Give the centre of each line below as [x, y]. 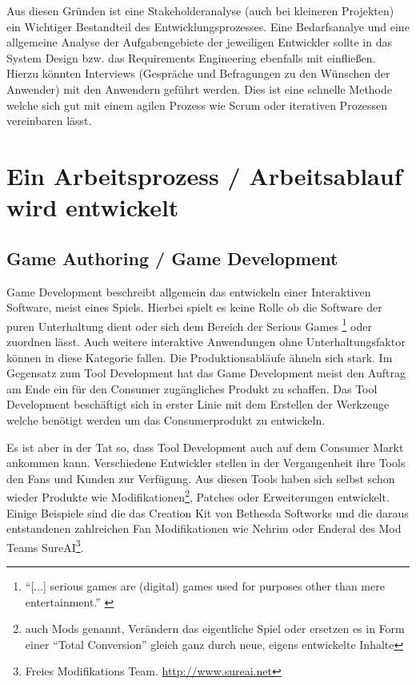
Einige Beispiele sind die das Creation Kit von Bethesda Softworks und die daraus [208, 512]
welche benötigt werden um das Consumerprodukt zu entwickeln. [166, 419]
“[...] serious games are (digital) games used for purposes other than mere [205, 585]
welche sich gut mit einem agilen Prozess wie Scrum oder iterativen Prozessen [197, 105]
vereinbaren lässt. [49, 121]
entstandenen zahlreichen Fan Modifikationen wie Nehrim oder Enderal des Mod [204, 528]
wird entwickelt [93, 207]
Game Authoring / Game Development [172, 258]
